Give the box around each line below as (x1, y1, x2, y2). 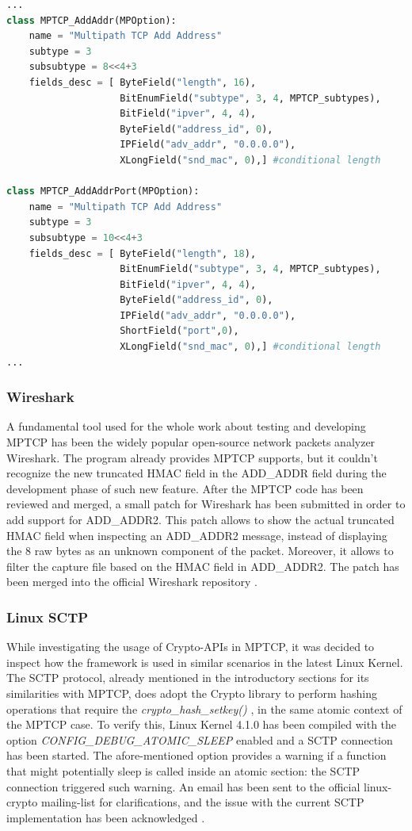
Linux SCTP (6, 607, 89, 626)
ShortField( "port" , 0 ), (120, 325, 239, 337)
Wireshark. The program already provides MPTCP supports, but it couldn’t (6, 449, 378, 465)
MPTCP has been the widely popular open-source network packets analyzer (6, 434, 376, 450)
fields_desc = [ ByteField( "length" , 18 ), (29, 247, 257, 259)
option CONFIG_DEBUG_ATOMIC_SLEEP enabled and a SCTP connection (6, 731, 393, 748)
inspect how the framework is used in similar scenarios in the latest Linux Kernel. (6, 653, 403, 670)
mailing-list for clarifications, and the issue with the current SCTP (40, 794, 364, 810)
